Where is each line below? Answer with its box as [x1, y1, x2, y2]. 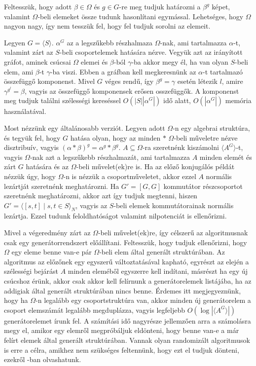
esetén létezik [177, 76, 218, 86]
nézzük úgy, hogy [4, 171, 56, 181]
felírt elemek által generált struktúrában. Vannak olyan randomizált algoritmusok [4, 335, 250, 345]
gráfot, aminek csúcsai [4, 56, 71, 67]
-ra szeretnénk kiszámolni [142, 142, 219, 152]
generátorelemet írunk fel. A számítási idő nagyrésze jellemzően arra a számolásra [4, 315, 251, 326]
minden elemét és [199, 151, 252, 162]
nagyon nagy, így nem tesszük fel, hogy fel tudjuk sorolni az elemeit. [4, 21, 211, 31]
